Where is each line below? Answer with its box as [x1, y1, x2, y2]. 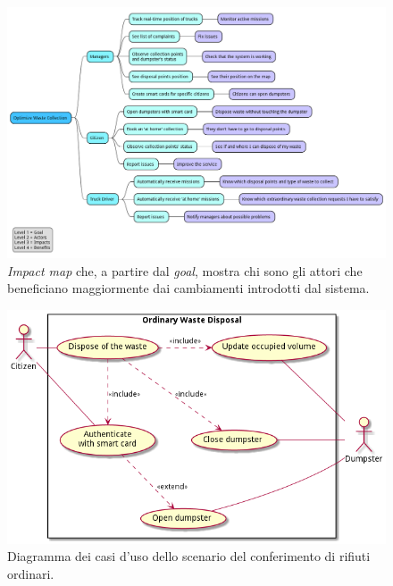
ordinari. [7, 564, 54, 582]
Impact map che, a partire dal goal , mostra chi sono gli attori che [7, 261, 363, 280]
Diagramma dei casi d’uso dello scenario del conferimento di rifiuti [7, 547, 371, 565]
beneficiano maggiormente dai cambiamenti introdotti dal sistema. [7, 279, 370, 297]
